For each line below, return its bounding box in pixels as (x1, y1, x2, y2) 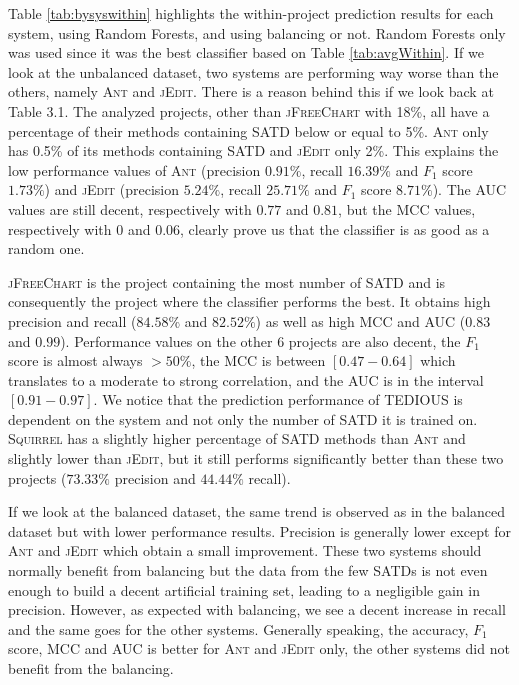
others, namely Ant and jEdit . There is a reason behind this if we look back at (8, 81, 494, 102)
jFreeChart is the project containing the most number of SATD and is (8, 271, 446, 292)
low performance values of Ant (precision (8, 159, 261, 180)
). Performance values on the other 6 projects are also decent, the (60, 330, 461, 351)
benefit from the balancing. (8, 658, 174, 678)
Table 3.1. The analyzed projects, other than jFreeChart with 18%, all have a (8, 100, 490, 121)
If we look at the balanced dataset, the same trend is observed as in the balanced (8, 501, 506, 522)
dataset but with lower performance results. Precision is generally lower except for (8, 520, 511, 541)
